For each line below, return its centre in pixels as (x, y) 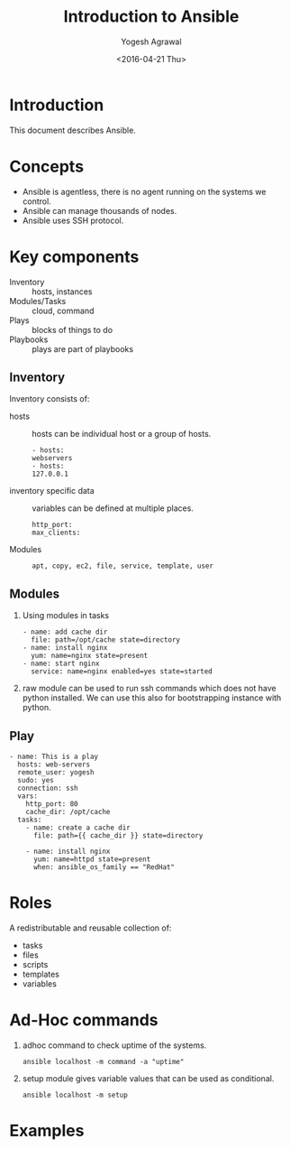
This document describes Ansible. (73, 130)
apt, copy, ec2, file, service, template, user (123, 566)
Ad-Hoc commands (84, 1020)
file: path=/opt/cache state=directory (105, 640)
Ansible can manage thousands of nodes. (100, 210)
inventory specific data (52, 491)
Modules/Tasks (38, 301)
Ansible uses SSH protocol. (73, 220)
